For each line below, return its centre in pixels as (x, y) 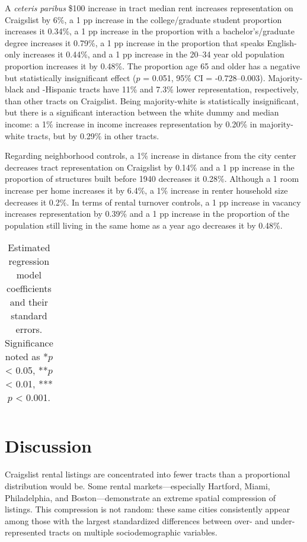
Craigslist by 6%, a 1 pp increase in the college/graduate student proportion (143, 19)
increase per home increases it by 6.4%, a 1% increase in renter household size (146, 190)
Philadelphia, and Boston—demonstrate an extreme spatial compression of (140, 497)
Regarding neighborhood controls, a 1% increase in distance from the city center (151, 155)
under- (283, 520)
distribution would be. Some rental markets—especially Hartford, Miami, (137, 486)
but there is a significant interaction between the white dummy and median (142, 112)
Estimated (29, 248)
